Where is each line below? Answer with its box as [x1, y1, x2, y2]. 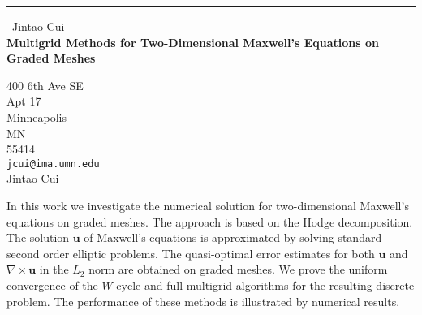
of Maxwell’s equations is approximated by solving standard [84, 229, 382, 246]
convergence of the [6, 276, 98, 293]
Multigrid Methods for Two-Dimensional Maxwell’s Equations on [6, 33, 379, 50]
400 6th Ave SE [6, 76, 84, 93]
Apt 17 [6, 93, 41, 110]
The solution [6, 229, 70, 246]
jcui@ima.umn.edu [6, 157, 100, 170]
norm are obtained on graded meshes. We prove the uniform [88, 261, 388, 278]
